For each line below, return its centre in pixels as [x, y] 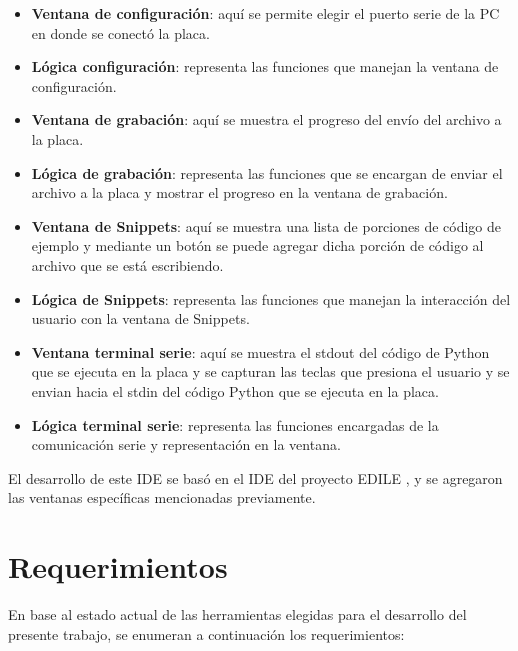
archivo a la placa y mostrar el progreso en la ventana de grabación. [239, 192]
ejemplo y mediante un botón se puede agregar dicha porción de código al [257, 245]
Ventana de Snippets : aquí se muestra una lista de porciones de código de [266, 225]
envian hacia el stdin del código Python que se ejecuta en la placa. [235, 390]
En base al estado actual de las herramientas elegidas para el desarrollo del [237, 614]
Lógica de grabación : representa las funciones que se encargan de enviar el [267, 172]
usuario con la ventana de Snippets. [140, 318]
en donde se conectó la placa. [120, 32]
